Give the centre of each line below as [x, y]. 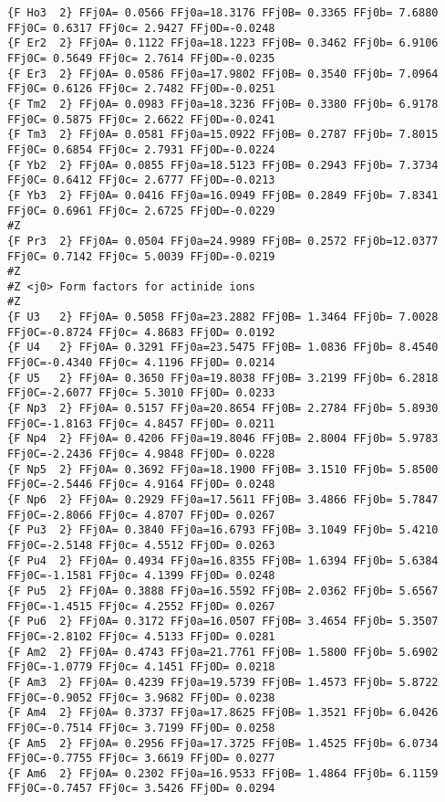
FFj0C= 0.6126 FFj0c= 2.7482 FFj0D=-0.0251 [141, 89]
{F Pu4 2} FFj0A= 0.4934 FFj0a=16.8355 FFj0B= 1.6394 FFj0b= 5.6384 [223, 560]
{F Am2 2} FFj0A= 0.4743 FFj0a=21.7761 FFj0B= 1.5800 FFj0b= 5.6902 [223, 652]
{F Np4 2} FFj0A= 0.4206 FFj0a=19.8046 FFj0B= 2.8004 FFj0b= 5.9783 [223, 439]
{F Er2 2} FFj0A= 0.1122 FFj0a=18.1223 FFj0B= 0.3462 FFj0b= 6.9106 [223, 43]
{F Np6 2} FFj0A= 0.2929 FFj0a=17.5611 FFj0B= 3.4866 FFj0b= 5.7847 [223, 500]
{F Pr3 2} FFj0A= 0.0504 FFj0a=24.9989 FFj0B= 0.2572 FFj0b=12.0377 [223, 241]
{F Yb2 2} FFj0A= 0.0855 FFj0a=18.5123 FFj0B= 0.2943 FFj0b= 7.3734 [223, 165]
